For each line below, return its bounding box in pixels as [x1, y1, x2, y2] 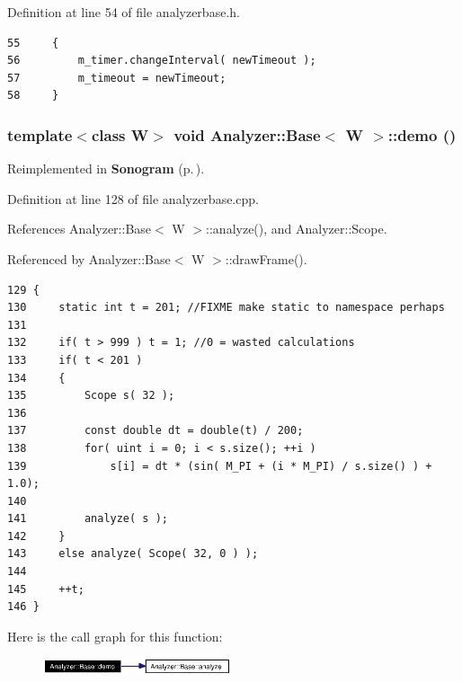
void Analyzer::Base [173, 123, 321, 146]
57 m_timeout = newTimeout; [7, 71, 227, 84]
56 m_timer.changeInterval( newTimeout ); [7, 54, 316, 67]
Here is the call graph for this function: [7, 626, 223, 645]
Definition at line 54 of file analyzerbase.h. [7, 3, 240, 21]
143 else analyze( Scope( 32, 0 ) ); [7, 547, 259, 561]
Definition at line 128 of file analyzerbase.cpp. [7, 189, 259, 208]
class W [91, 123, 149, 146]
